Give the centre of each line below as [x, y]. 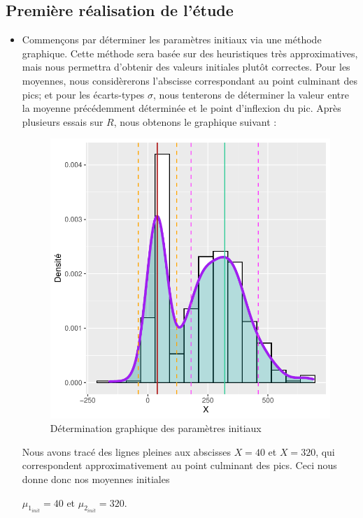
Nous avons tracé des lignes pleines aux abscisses [126, 451]
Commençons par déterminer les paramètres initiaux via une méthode [172, 39]
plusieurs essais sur [63, 121]
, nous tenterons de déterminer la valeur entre [251, 94]
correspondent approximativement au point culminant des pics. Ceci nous [179, 465]
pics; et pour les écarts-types [83, 94]
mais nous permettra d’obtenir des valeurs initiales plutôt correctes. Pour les [186, 67]
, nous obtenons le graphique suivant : [195, 121]
